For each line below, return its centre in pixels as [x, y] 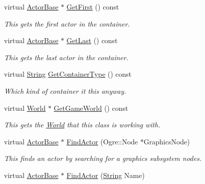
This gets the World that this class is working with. [82, 125]
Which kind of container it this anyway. [65, 90]
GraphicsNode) [167, 141]
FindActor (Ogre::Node [102, 141]
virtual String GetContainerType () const [68, 74]
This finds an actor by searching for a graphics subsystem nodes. [103, 158]
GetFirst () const [93, 7]
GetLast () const [92, 40]
